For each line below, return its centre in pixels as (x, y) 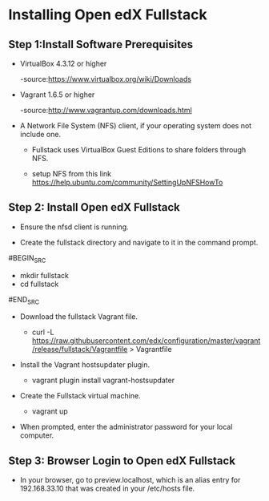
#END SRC (24, 300)
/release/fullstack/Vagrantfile (80, 349)
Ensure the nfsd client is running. (74, 227)
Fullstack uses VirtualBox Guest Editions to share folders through (139, 149)
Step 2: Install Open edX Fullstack (94, 207)
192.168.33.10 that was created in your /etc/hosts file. (107, 489)
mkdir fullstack (44, 275)
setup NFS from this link (72, 174)
